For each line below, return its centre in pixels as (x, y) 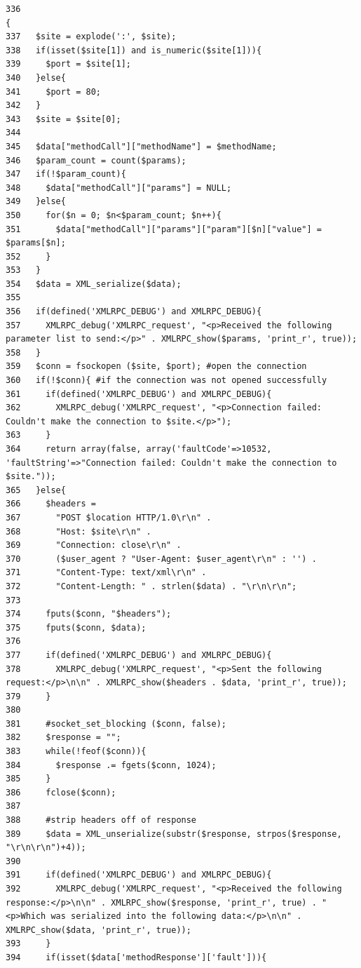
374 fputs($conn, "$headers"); (89, 614)
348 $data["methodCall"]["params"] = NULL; (119, 188)
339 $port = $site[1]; (68, 64)
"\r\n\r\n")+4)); (46, 848)
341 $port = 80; (54, 92)
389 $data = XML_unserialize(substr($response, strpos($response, (174, 834)
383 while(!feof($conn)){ (76, 752)
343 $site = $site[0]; (63, 119)
